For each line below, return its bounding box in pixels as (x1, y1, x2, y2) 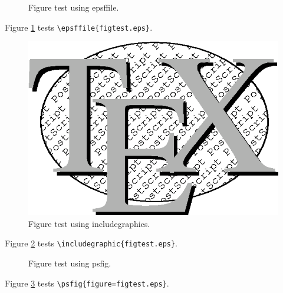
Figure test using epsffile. (28, 1, 119, 13)
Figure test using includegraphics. (28, 217, 150, 229)
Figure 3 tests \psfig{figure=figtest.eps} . (5, 276, 169, 289)
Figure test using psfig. (28, 257, 111, 269)
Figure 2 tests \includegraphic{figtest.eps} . (5, 237, 178, 249)
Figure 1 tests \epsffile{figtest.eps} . (5, 21, 153, 33)
